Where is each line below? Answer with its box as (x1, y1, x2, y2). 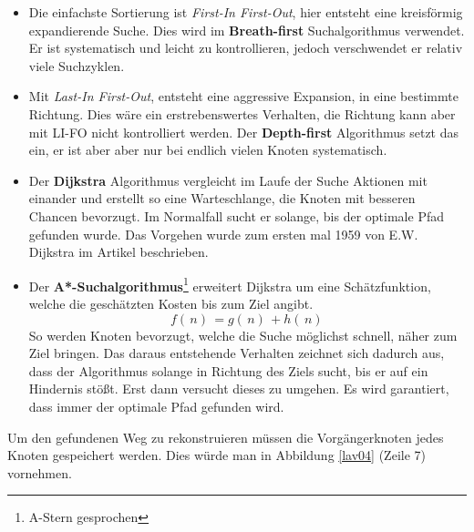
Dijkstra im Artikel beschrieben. (28, 242, 209, 261)
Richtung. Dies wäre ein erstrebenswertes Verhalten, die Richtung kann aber (28, 104, 456, 123)
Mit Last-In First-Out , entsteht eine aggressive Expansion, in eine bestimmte (28, 87, 459, 106)
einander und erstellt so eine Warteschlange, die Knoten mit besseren (28, 189, 416, 208)
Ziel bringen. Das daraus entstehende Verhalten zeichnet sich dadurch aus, (28, 343, 445, 363)
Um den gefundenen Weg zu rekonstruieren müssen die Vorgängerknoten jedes (7, 427, 444, 446)
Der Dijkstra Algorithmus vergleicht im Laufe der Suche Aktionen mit (28, 170, 428, 189)
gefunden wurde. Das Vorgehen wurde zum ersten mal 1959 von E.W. (28, 224, 418, 243)
